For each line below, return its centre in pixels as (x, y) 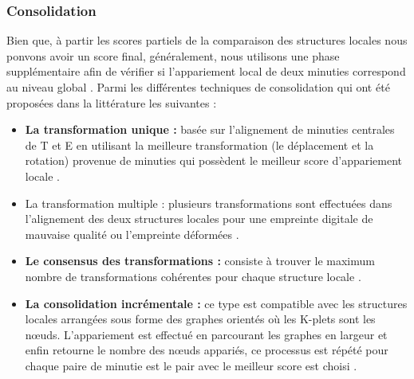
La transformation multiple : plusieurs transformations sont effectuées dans (209, 203)
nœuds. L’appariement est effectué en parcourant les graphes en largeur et (206, 334)
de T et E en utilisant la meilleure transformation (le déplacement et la (199, 145)
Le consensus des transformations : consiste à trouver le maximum (200, 261)
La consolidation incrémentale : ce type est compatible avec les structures (216, 303)
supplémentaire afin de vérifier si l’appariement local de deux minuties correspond (206, 71)
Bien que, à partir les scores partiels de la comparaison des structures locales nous (207, 40)
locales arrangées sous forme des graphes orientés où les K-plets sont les (200, 319)
